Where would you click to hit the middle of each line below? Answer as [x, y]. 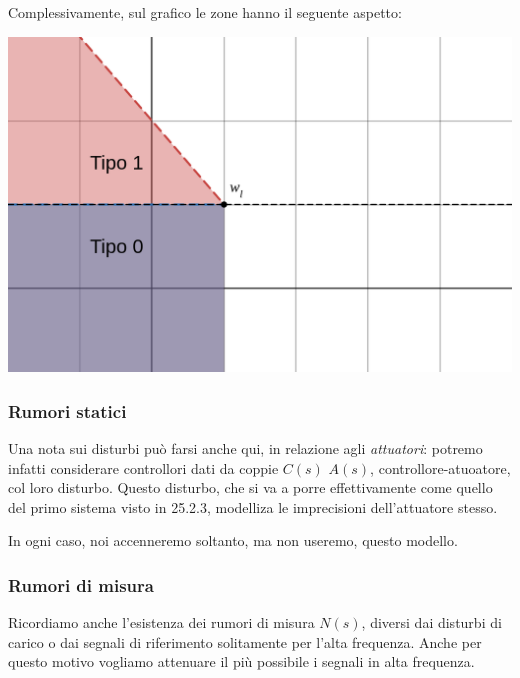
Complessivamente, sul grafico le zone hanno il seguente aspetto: [205, 12]
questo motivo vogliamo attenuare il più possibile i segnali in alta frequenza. [241, 661]
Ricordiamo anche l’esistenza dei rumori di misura [161, 622]
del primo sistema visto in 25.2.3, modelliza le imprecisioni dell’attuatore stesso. [253, 506]
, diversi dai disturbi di [431, 622]
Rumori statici [67, 410]
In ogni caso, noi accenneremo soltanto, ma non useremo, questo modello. [233, 540]
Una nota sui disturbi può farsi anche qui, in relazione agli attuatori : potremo [245, 448]
